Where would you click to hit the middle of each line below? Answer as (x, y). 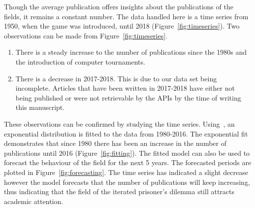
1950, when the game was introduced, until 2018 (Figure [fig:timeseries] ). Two (122, 26)
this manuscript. (40, 107)
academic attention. (34, 201)
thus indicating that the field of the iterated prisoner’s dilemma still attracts (119, 191)
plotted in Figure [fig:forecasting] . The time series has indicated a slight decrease (126, 172)
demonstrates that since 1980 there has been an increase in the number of (115, 143)
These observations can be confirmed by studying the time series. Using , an (119, 123)
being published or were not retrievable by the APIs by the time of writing (128, 97)
